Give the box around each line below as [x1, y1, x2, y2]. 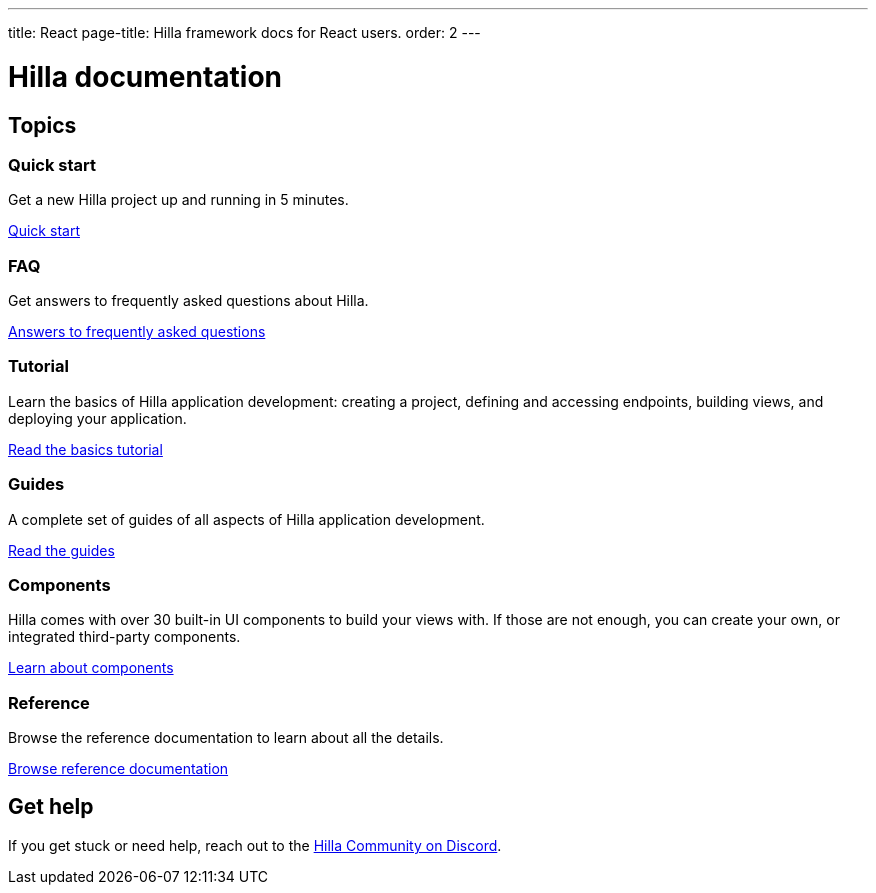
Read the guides [8, 541, 115, 559]
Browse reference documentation [8, 760, 229, 778]
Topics [8, 112, 77, 138]
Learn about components [8, 659, 174, 677]
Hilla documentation [8, 59, 283, 94]
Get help [8, 794, 94, 820]
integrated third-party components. [8, 628, 241, 646]
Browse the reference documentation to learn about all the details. [8, 729, 444, 747]
